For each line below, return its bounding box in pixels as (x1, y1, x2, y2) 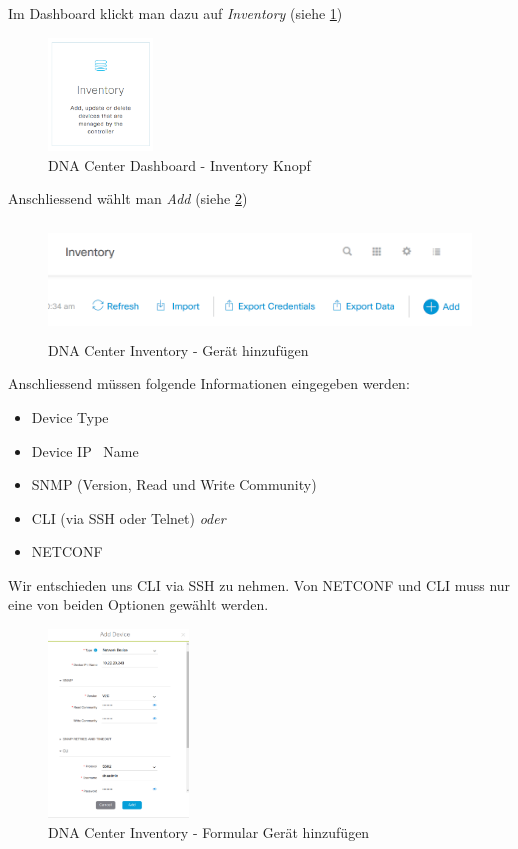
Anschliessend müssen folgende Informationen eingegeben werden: (8, 373, 410, 394)
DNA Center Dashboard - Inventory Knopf (48, 154, 311, 175)
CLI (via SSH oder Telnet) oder (31, 507, 226, 528)
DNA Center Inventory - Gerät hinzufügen (48, 339, 309, 360)
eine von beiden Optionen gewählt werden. (8, 594, 269, 615)
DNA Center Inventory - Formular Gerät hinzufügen (48, 821, 370, 842)
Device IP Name (31, 440, 139, 461)
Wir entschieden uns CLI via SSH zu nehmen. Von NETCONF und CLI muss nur (8, 574, 511, 595)
